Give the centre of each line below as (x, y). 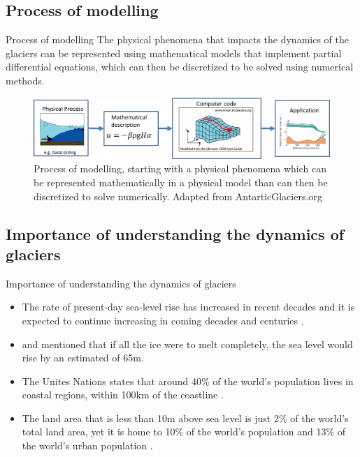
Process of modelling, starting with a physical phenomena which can (180, 168)
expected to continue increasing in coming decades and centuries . (163, 320)
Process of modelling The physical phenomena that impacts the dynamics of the (177, 39)
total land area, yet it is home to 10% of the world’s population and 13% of (184, 432)
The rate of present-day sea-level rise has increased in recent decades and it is (188, 307)
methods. (25, 80)
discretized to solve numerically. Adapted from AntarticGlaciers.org (178, 196)
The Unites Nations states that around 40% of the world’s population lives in (188, 381)
